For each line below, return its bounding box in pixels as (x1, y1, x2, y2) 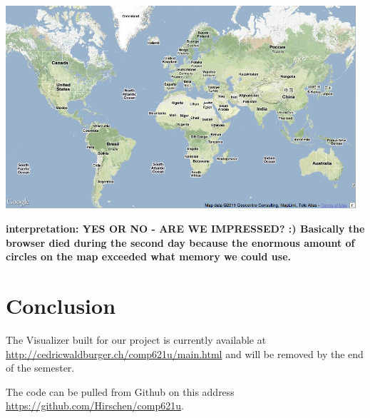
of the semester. (6, 360, 75, 375)
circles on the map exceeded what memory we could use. (6, 249, 292, 264)
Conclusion (6, 291, 116, 320)
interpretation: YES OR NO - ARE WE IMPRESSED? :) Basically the (6, 221, 365, 236)
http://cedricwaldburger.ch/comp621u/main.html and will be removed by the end (6, 346, 364, 361)
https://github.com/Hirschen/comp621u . (6, 398, 184, 413)
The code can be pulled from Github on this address (6, 384, 235, 399)
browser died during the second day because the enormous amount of (6, 235, 355, 250)
